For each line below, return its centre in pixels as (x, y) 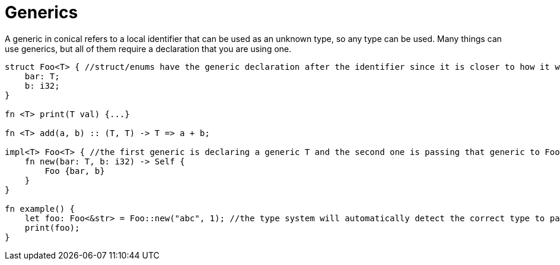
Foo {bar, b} (75, 171)
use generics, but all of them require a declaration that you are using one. (148, 49)
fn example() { (40, 209)
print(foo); (52, 227)
